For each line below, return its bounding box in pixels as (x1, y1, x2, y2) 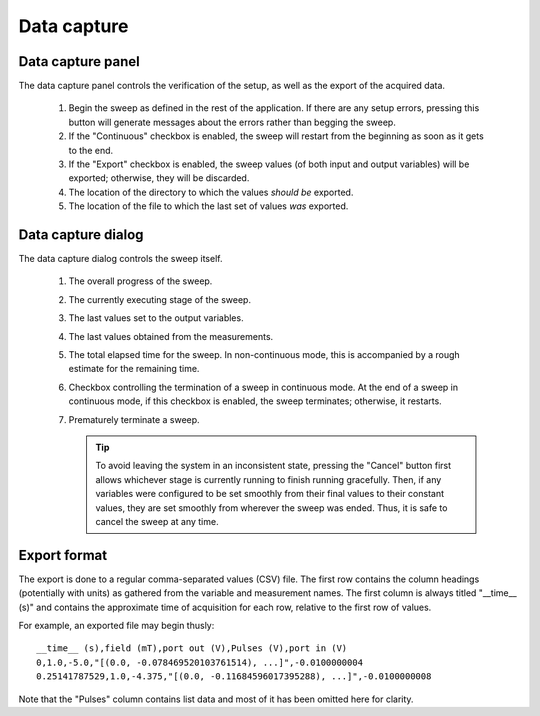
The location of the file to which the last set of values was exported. (68, 200, 349, 212)
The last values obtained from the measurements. (68, 330, 274, 342)
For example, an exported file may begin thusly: (18, 620, 215, 632)
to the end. (68, 144, 114, 156)
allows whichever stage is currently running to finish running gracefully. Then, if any (95, 473, 442, 485)
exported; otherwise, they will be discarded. (68, 172, 250, 184)
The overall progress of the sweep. (68, 275, 213, 287)
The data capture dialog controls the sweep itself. (18, 253, 223, 265)
